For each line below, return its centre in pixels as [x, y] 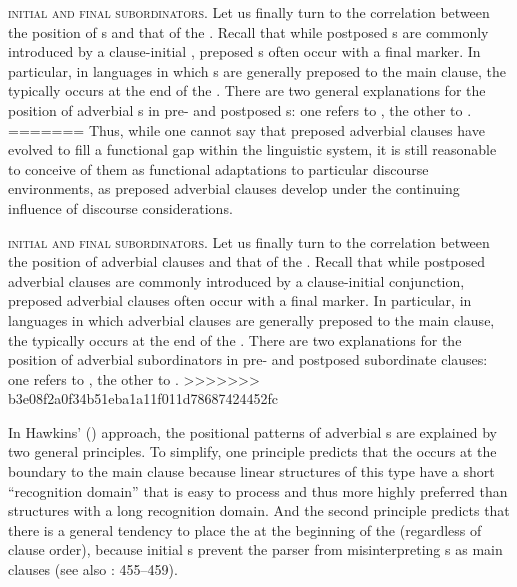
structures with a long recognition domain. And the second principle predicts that [259, 510]
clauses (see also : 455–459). [93, 569]
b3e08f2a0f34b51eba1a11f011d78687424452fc [143, 398]
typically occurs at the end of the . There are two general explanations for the [247, 90]
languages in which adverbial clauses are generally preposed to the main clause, [251, 319]
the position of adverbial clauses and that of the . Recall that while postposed [247, 261]
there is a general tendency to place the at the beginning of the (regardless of [245, 529]
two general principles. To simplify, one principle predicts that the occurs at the [252, 451]
